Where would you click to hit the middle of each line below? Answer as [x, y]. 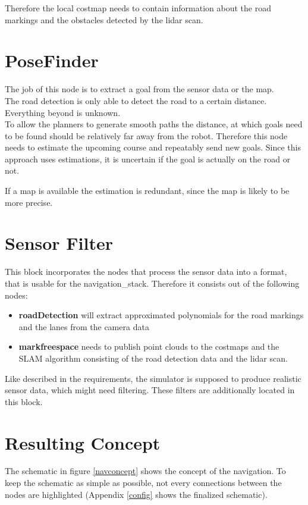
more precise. [29, 202]
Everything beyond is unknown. [63, 112]
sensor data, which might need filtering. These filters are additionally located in [150, 390]
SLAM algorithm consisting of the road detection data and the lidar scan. [153, 358]
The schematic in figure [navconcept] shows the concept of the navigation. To [145, 471]
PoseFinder [52, 60]
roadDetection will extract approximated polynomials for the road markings [161, 315]
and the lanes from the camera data [84, 326]
